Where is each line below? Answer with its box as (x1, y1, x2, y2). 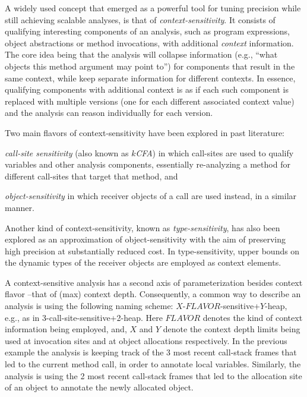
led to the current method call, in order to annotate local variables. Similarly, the (5, 358, 301, 370)
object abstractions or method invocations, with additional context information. (5, 36, 294, 49)
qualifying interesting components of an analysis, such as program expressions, (5, 25, 290, 37)
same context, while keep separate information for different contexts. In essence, (5, 71, 296, 84)
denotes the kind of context (202, 311, 303, 323)
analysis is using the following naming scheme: (5, 300, 173, 312)
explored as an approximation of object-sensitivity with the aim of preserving (5, 233, 286, 245)
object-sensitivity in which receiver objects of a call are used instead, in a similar (5, 190, 297, 202)
